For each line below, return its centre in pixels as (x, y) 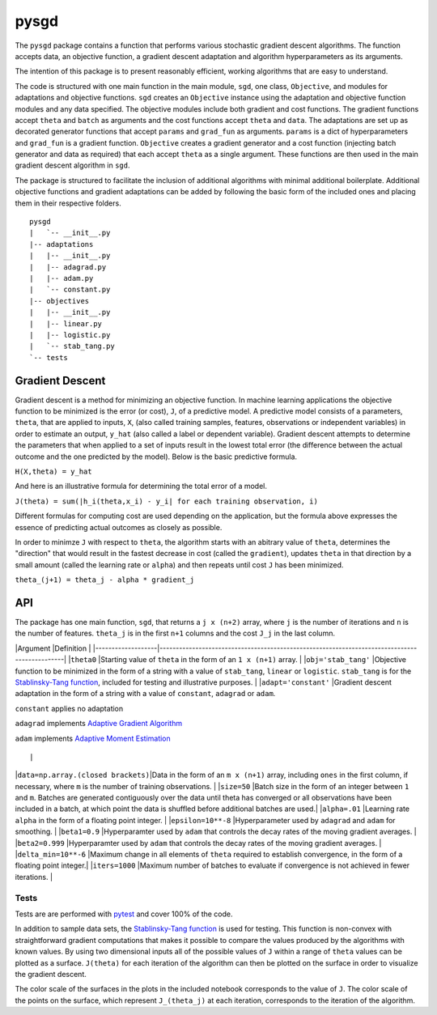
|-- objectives (59, 301)
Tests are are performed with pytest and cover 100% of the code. (124, 914)
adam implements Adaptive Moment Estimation (93, 738)
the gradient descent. (51, 974)
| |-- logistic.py (70, 335)
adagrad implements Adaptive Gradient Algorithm (98, 724)
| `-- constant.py (70, 290)
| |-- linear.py (66, 323)
